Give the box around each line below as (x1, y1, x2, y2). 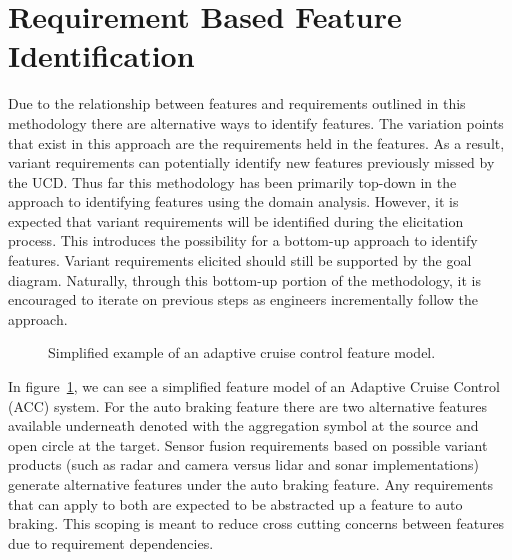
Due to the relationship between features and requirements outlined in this (8, 93, 466, 114)
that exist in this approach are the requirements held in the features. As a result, (8, 132, 505, 153)
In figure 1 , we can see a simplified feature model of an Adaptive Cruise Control (8, 376, 500, 397)
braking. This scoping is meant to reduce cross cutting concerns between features (8, 513, 505, 534)
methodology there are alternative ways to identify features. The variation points (8, 112, 504, 133)
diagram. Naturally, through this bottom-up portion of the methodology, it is (8, 269, 481, 290)
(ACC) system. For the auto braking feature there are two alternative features (8, 395, 488, 416)
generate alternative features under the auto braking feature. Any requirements (8, 474, 494, 494)
